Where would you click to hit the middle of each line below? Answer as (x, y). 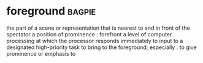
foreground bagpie (51, 11)
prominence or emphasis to (41, 53)
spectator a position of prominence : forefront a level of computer (89, 34)
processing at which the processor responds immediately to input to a (95, 41)
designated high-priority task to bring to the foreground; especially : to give (102, 47)
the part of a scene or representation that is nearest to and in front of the (98, 28)
